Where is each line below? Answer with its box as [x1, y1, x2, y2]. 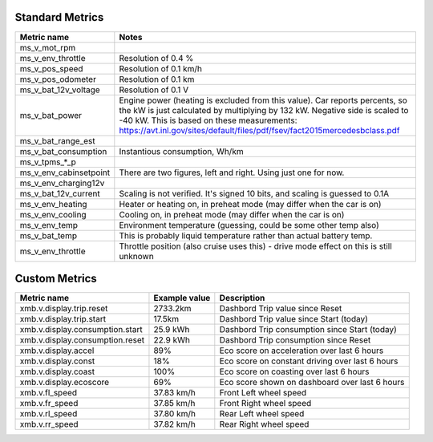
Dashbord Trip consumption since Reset [219, 335, 371, 346]
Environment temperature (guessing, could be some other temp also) [119, 219, 380, 230]
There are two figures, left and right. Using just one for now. [119, 167, 345, 178]
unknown [119, 250, 154, 262]
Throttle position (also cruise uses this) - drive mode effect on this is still [119, 241, 392, 252]
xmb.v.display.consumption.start [19, 324, 144, 335]
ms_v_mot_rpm [19, 42, 76, 53]
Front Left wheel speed [219, 387, 307, 399]
